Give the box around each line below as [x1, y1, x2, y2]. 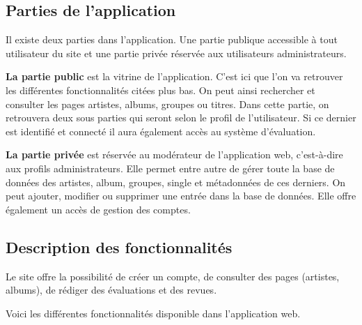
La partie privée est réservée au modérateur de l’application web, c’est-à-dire [6, 147, 343, 162]
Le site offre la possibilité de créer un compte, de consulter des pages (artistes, [6, 269, 340, 283]
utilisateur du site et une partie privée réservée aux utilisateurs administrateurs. [6, 45, 347, 60]
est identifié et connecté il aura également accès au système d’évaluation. [6, 123, 316, 138]
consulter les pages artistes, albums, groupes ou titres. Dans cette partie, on [6, 96, 329, 111]
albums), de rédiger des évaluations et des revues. [6, 282, 217, 297]
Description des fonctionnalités [6, 236, 233, 257]
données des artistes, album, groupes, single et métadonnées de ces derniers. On [6, 174, 346, 189]
